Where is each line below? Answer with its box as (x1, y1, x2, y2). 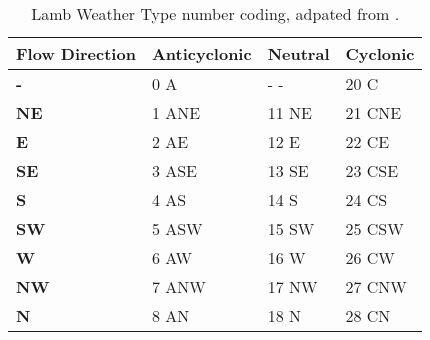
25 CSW (345, 217, 404, 240)
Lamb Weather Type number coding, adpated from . (31, 2, 400, 25)
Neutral (267, 42, 330, 65)
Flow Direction (16, 42, 136, 65)
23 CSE (345, 159, 399, 182)
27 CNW (345, 275, 407, 298)
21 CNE (345, 101, 402, 124)
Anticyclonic (151, 42, 252, 65)
